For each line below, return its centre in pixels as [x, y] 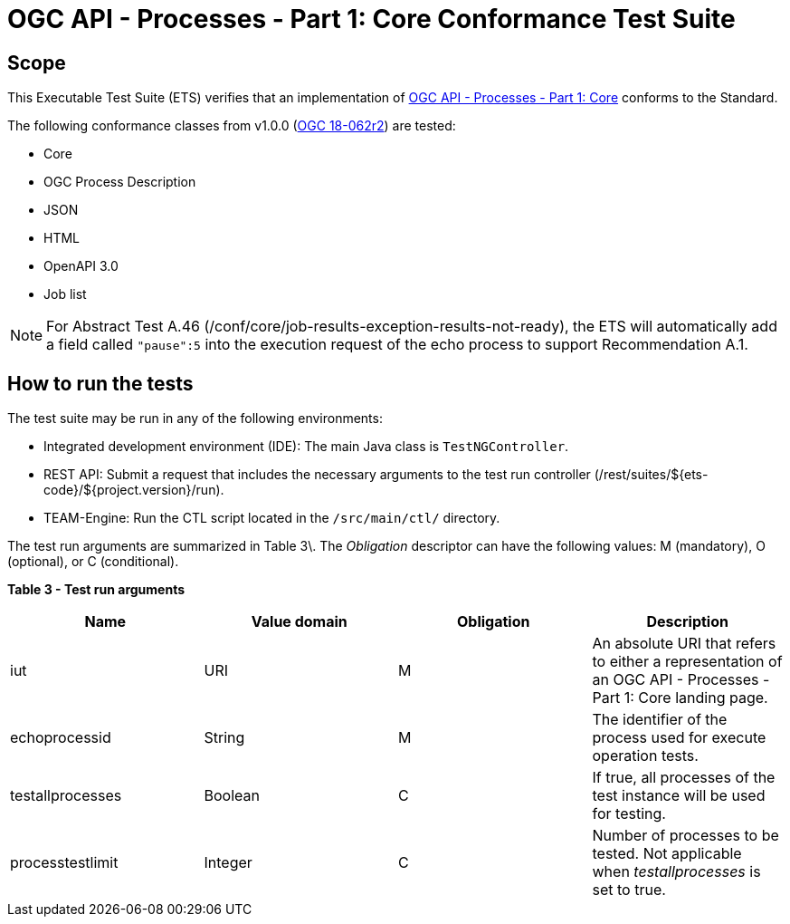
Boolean [232, 796]
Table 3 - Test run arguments [96, 590]
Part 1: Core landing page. [680, 698]
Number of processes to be [685, 836]
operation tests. [645, 756]
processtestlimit [64, 863]
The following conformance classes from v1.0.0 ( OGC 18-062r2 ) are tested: [232, 126]
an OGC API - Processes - [681, 680]
